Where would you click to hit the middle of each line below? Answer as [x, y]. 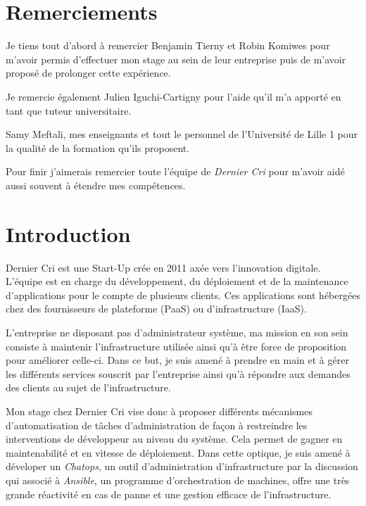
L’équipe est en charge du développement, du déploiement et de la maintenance [177, 281]
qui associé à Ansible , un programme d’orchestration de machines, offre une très [178, 480]
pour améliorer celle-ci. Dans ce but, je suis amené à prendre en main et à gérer [177, 360]
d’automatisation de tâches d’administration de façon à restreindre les [157, 425]
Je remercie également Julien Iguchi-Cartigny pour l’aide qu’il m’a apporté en [173, 96]
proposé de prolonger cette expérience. [88, 73]
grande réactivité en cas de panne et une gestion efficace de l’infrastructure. [169, 494]
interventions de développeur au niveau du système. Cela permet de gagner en [174, 439]
